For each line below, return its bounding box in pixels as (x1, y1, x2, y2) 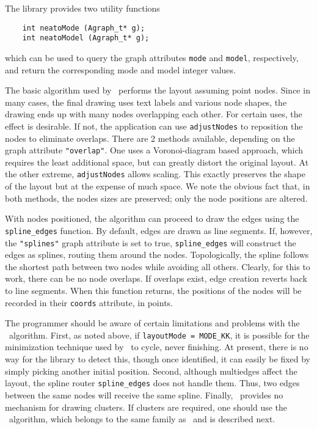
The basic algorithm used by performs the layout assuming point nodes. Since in (5, 84, 310, 97)
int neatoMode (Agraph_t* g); (22, 23, 145, 32)
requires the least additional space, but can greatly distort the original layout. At (5, 155, 309, 168)
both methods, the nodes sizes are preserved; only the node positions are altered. (5, 191, 308, 204)
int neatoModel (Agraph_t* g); (22, 34, 150, 43)
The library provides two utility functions (5, 2, 160, 14)
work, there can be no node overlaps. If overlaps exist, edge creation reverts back (5, 272, 307, 285)
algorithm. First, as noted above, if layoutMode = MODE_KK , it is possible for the (9, 328, 310, 341)
